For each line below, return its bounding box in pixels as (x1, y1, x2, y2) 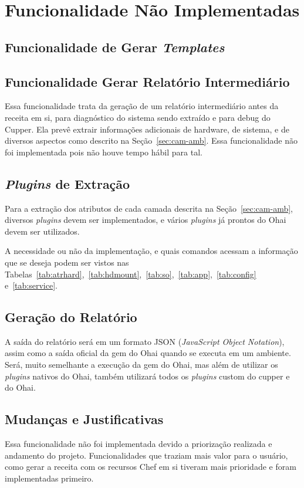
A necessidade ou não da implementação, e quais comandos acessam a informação (5, 245, 298, 257)
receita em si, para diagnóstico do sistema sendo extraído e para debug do (5, 111, 271, 123)
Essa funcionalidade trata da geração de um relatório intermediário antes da (5, 100, 279, 112)
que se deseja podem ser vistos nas (5, 256, 129, 268)
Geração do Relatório (5, 308, 137, 326)
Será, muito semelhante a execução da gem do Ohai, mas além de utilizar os (5, 358, 278, 371)
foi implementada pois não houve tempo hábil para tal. (5, 145, 202, 158)
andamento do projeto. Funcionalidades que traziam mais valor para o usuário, (5, 449, 288, 461)
